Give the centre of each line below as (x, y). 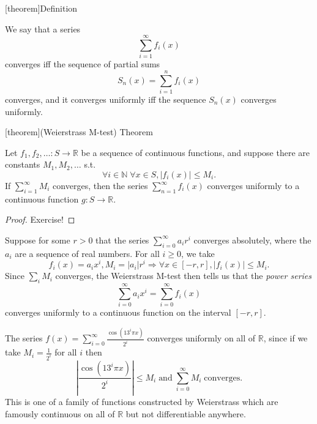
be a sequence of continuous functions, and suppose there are (195, 152)
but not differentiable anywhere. (186, 413)
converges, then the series (100, 185)
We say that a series (43, 28)
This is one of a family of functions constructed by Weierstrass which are (142, 402)
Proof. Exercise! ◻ (40, 219)
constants (23, 164)
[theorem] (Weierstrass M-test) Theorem (79, 132)
